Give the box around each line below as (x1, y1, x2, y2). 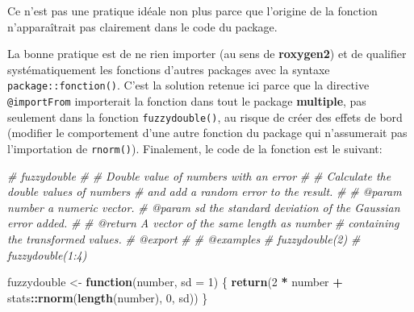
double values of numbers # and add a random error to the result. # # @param (7, 183, 402, 200)
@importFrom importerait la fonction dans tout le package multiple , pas (7, 93, 366, 110)
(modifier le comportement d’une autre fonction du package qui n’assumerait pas (7, 124, 408, 141)
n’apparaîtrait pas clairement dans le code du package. (7, 18, 278, 35)
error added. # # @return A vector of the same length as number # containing (7, 214, 399, 231)
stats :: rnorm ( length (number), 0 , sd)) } (7, 289, 208, 306)
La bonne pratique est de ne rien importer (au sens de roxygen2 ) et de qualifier (7, 45, 407, 62)
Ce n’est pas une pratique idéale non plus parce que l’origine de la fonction (7, 2, 378, 19)
